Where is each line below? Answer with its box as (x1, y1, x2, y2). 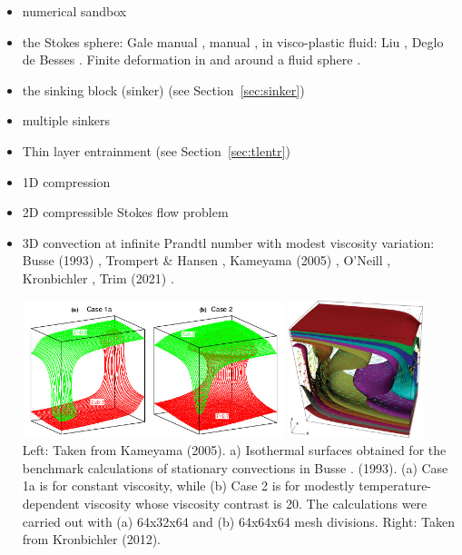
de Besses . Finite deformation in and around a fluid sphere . (22, 50, 361, 69)
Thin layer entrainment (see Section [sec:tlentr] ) (22, 141, 290, 160)
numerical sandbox (22, 2, 127, 20)
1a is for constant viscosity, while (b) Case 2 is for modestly (22, 476, 355, 495)
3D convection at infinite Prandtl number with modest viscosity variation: (22, 233, 435, 252)
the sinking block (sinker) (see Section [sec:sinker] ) (22, 80, 305, 99)
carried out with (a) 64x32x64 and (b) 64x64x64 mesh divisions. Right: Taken (22, 511, 455, 530)
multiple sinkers (22, 111, 111, 130)
